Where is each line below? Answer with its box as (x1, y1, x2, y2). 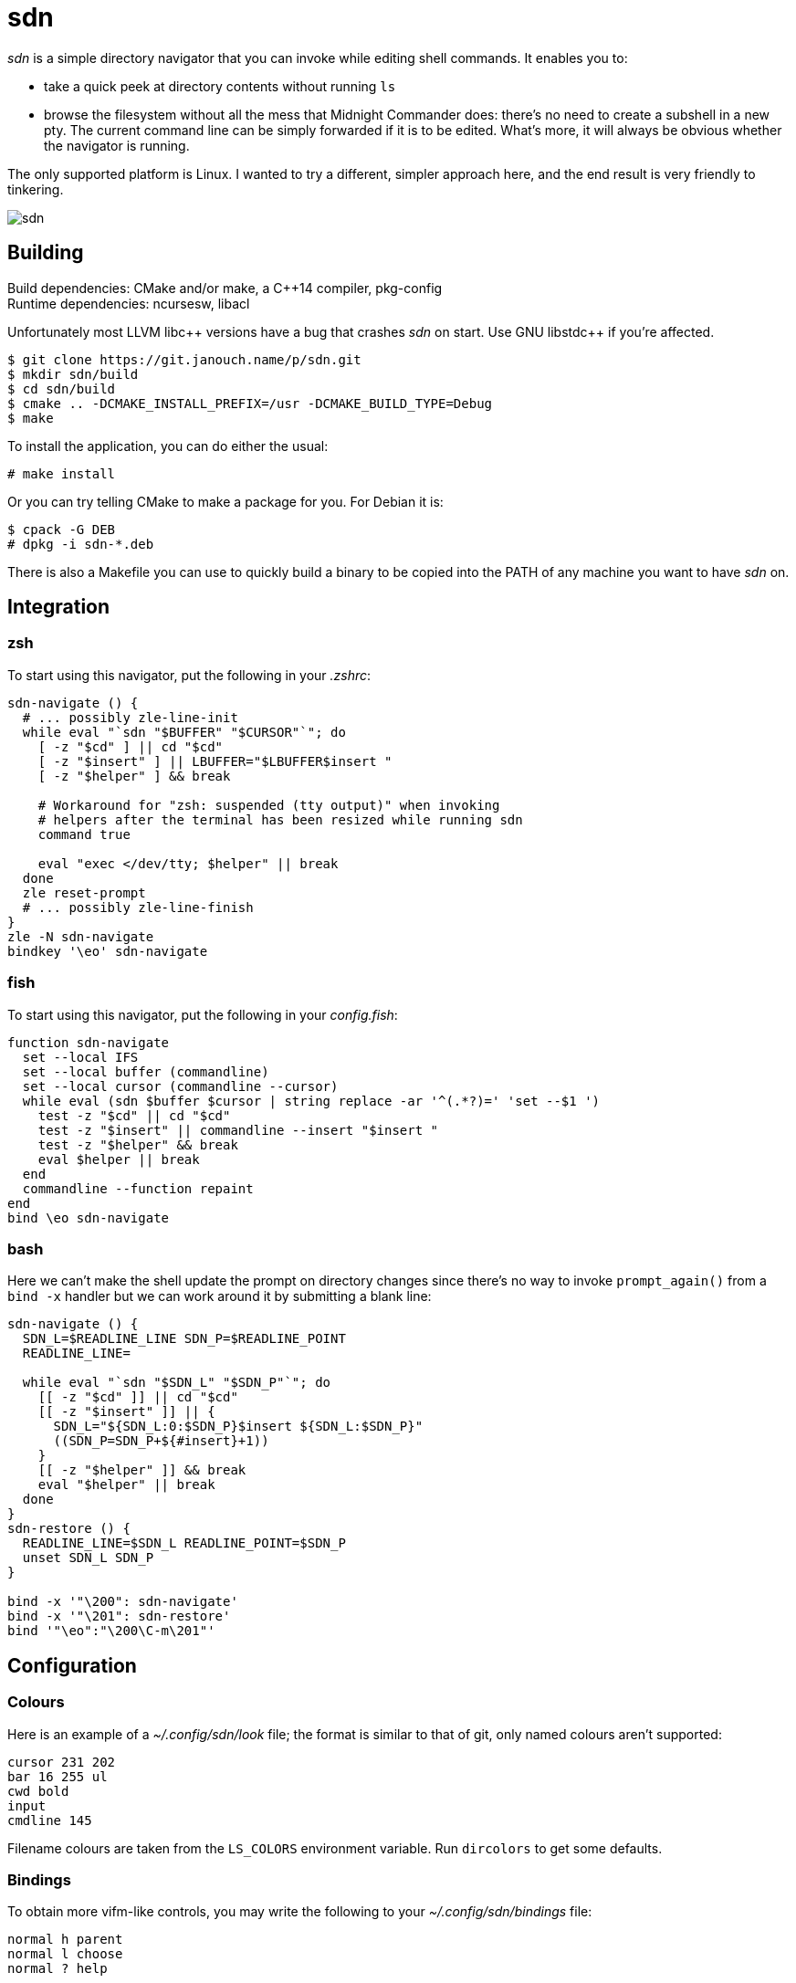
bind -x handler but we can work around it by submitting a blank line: (7, 1288, 432, 1305)
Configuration (7, 1653, 137, 1677)
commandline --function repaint (22, 1180, 254, 1196)
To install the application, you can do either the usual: (7, 437, 329, 454)
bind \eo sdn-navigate (7, 1210, 170, 1225)
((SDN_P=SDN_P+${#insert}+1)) (53, 1433, 269, 1449)
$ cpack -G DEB (7, 521, 116, 537)
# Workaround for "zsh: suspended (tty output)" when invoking (37, 797, 500, 813)
